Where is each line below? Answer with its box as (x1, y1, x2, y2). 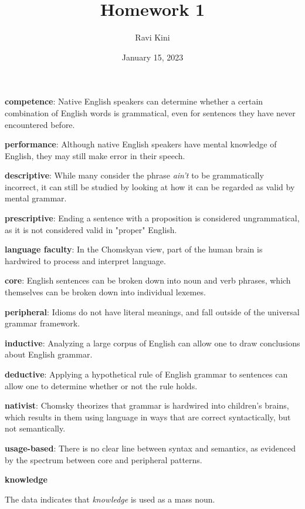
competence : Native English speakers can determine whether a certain (5, 95, 263, 107)
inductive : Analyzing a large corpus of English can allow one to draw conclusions (5, 336, 300, 349)
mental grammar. (5, 192, 67, 204)
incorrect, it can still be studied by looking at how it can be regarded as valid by (5, 180, 295, 193)
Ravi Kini (135, 31, 170, 43)
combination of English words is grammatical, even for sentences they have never (5, 106, 296, 119)
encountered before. (5, 118, 75, 130)
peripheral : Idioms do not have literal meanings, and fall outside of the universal (5, 305, 300, 318)
